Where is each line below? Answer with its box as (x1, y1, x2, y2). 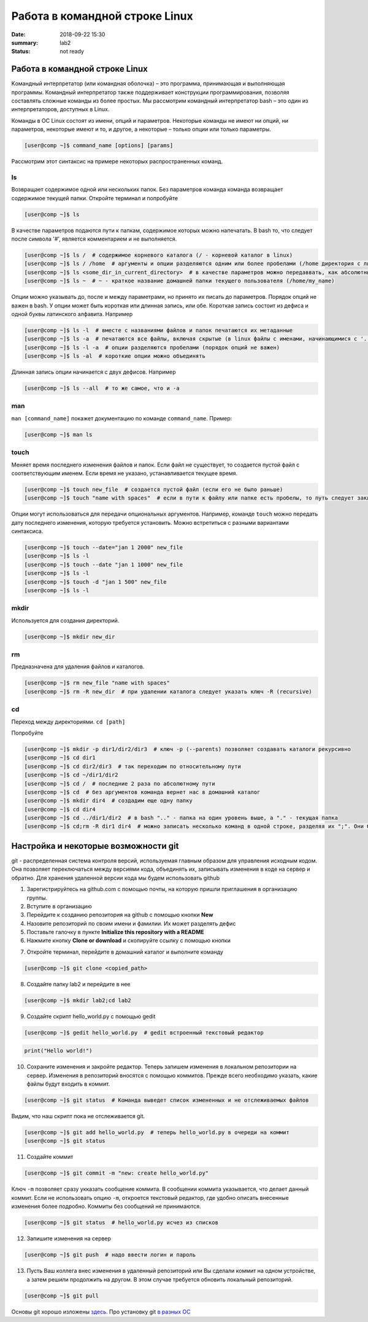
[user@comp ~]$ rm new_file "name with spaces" (24, 679, 170, 687)
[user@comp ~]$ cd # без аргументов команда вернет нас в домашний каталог (24, 789, 261, 795)
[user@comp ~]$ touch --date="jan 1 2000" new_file (24, 544, 183, 551)
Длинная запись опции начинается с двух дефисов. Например (11, 368, 176, 376)
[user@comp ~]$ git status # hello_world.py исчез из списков (24, 1219, 219, 1226)
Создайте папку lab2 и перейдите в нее (26, 980, 131, 988)
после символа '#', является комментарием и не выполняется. (11, 235, 177, 242)
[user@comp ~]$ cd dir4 (24, 806, 96, 813)
